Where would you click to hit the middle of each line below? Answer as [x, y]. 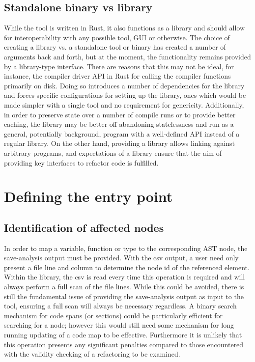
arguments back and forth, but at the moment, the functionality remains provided [127, 56]
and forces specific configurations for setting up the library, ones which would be [125, 95]
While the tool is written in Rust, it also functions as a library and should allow [125, 28]
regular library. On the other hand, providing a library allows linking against [119, 143]
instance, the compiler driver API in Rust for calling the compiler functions [117, 76]
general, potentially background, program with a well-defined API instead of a [122, 133]
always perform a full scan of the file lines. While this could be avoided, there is [124, 287]
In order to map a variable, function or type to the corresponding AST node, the [126, 248]
